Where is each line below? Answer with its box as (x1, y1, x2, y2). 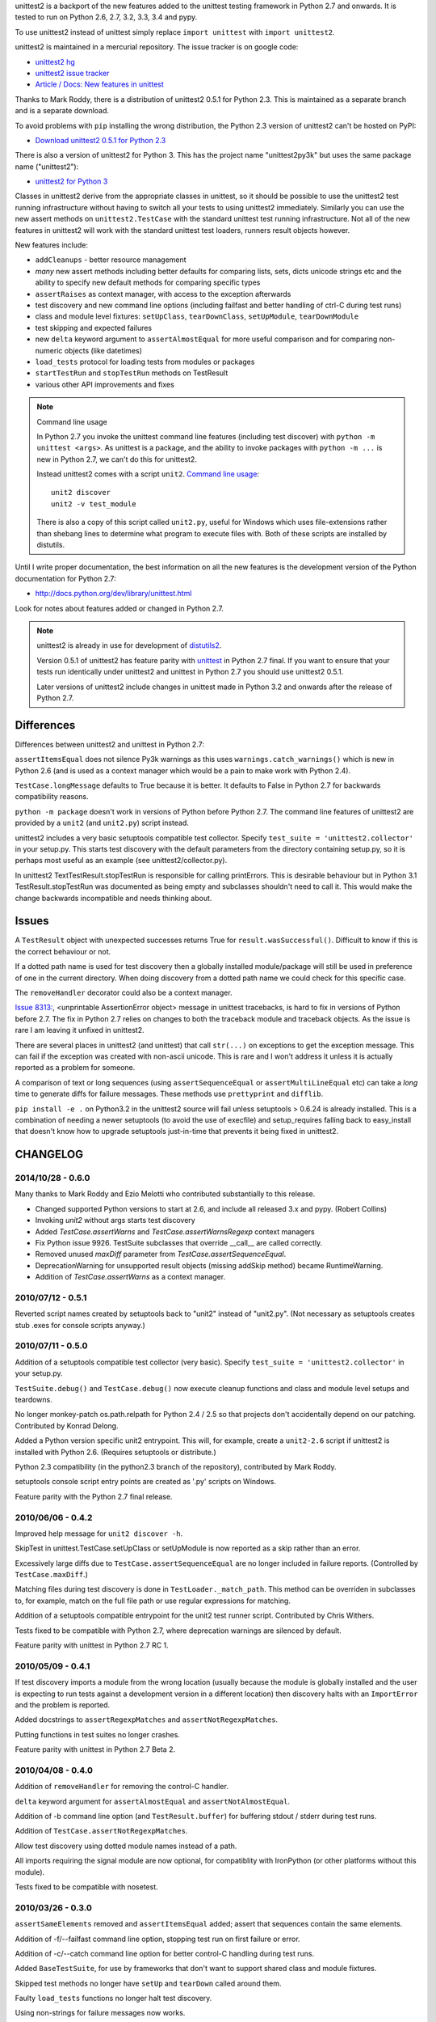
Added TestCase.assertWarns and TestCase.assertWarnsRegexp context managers (35, 1226, 315, 1237)
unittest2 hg (35, 57, 76, 66)
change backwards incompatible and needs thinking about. (15, 893, 212, 903)
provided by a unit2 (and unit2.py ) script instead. (15, 818, 190, 828)
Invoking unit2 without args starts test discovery (35, 1216, 195, 1225)
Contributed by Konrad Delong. (15, 1420, 119, 1431)
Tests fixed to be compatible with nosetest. (15, 1881, 159, 1892)
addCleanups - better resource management (35, 255, 187, 264)
